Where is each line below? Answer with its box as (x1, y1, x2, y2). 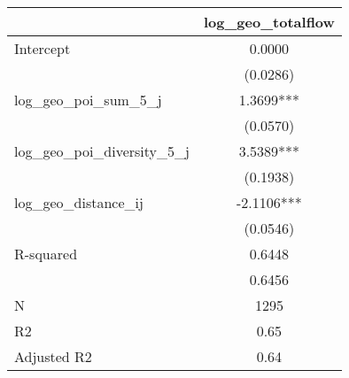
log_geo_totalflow (203, 12, 335, 32)
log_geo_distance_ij (14, 192, 143, 212)
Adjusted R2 (14, 346, 92, 366)
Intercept (14, 38, 71, 58)
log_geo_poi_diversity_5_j (14, 141, 190, 161)
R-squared (14, 243, 78, 264)
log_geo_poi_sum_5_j (14, 89, 162, 110)
